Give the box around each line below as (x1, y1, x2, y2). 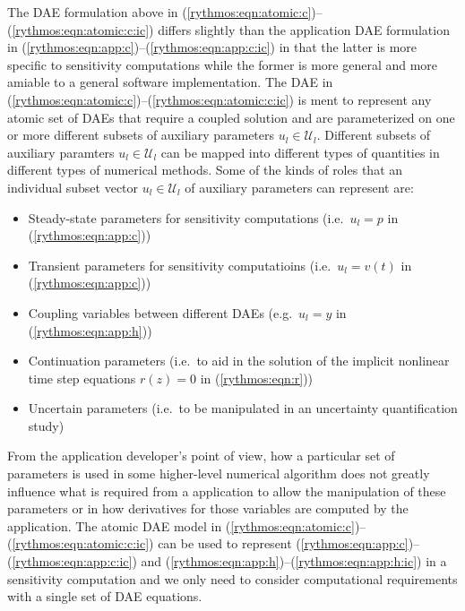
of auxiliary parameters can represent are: (185, 177, 414, 196)
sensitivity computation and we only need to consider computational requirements (7, 569, 458, 588)
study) (28, 416, 65, 435)
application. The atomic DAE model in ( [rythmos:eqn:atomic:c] (7, 516, 355, 535)
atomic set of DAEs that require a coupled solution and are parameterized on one (7, 108, 455, 126)
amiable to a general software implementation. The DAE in (7, 73, 333, 91)
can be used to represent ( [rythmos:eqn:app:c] (158, 534, 409, 553)
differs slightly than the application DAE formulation (158, 20, 450, 39)
